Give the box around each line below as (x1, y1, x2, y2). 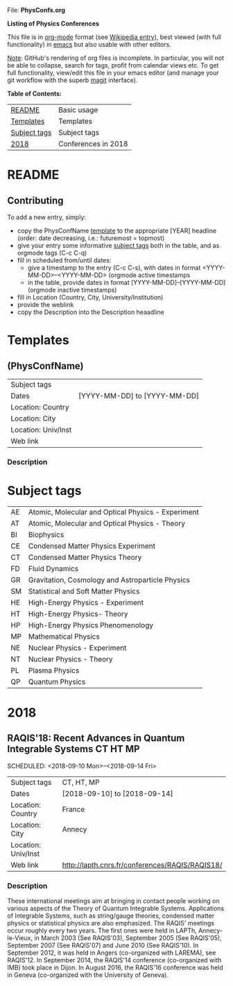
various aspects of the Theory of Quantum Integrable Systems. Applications (7, 905, 225, 913)
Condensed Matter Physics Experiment (28, 541, 156, 551)
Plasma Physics (28, 665, 80, 675)
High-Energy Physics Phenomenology (28, 620, 154, 629)
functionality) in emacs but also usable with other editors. (7, 40, 171, 48)
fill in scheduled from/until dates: (17, 256, 112, 264)
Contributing (7, 194, 64, 206)
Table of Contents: (7, 90, 62, 97)
